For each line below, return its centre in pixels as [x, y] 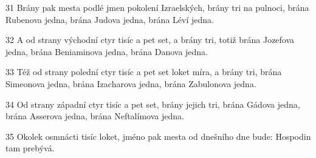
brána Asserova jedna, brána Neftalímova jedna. [95, 116]
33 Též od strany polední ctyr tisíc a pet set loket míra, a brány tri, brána [144, 72]
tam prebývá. [30, 148]
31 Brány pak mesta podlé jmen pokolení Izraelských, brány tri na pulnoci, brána [157, 7]
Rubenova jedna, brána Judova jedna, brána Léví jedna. [110, 19]
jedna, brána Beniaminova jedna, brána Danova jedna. [107, 51]
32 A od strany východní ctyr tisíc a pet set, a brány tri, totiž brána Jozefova [150, 40]
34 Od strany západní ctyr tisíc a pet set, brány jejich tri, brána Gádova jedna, [153, 104]
